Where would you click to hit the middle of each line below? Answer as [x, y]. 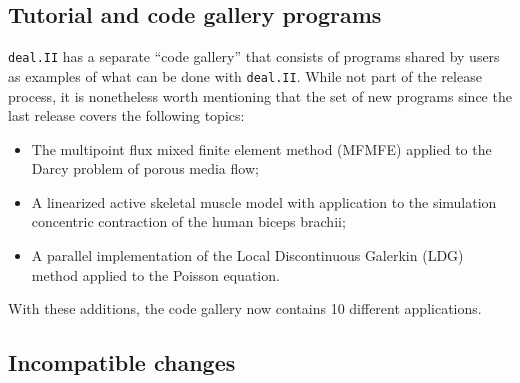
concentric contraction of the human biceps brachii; [188, 221]
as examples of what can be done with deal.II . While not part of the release [245, 75]
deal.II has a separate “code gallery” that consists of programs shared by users [254, 56]
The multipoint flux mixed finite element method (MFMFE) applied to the [261, 148]
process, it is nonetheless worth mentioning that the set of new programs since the [260, 95]
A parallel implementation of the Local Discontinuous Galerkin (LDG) [247, 255]
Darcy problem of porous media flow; [145, 168]
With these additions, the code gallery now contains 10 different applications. [245, 308]
